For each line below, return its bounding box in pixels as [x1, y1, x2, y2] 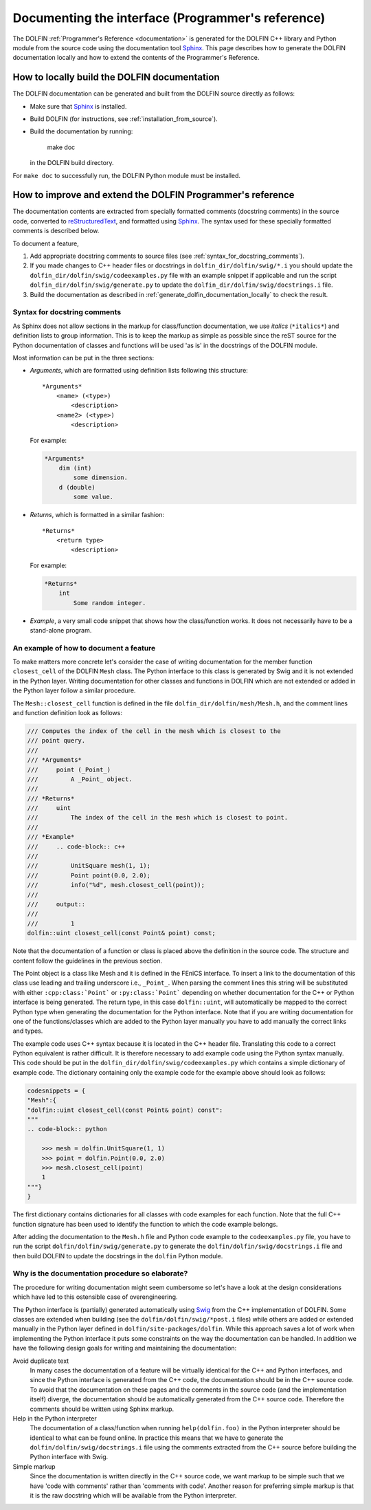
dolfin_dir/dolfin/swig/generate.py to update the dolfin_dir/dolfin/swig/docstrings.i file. [30, 281, 333, 289]
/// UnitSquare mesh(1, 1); [27, 862, 151, 870]
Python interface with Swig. [30, 1453, 109, 1461]
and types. [12, 1027, 43, 1035]
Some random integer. [73, 599, 146, 606]
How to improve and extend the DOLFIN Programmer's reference [12, 189, 295, 201]
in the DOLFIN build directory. [30, 159, 114, 167]
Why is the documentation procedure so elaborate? [12, 1269, 188, 1278]
